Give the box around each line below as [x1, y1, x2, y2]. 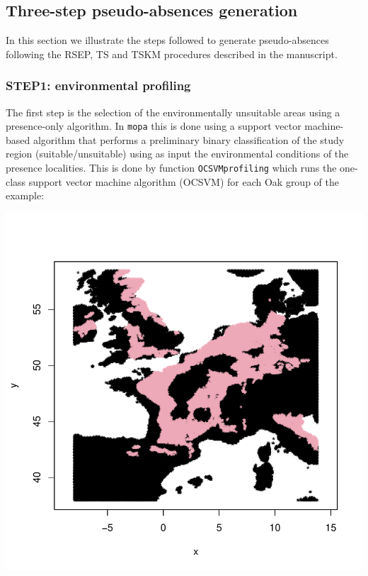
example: [6, 188, 45, 203]
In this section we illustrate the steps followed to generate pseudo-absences [6, 33, 329, 48]
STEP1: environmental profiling [6, 77, 191, 94]
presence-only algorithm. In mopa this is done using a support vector [6, 118, 301, 133]
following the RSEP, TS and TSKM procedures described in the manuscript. [6, 46, 338, 61]
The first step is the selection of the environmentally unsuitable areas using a [6, 104, 340, 119]
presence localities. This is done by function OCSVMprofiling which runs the [6, 160, 337, 175]
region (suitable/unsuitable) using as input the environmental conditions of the [6, 146, 349, 161]
